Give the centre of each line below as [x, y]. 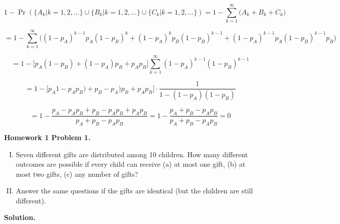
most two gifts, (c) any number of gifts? [77, 174]
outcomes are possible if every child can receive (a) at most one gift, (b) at [131, 164]
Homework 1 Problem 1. [47, 137]
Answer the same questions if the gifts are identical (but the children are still [134, 191]
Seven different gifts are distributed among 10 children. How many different [132, 154]
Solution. [20, 217]
